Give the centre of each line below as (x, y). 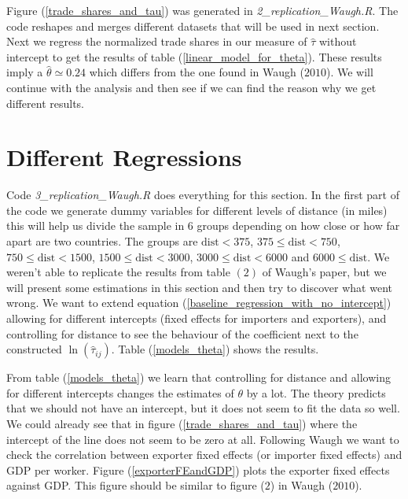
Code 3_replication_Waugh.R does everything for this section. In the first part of (203, 195)
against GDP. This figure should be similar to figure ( (136, 485)
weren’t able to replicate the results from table (118, 272)
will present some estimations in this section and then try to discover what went (199, 287)
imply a (25, 72)
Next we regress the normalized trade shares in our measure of (157, 41)
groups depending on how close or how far (298, 225)
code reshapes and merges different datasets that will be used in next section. (193, 26)
